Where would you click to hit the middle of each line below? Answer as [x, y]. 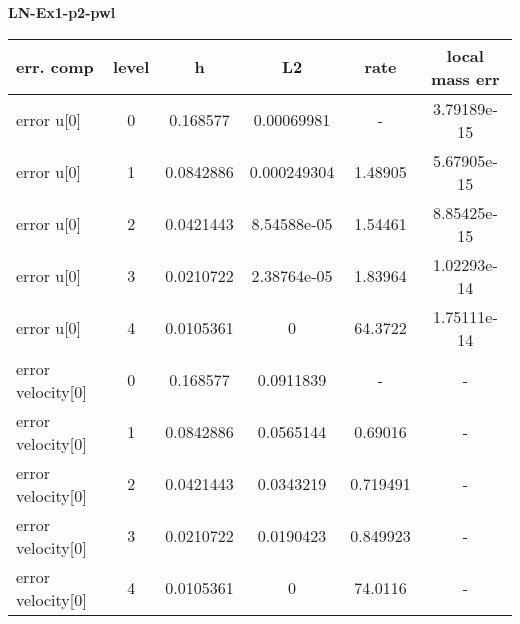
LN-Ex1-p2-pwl [62, 12]
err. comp [55, 67]
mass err [465, 78]
